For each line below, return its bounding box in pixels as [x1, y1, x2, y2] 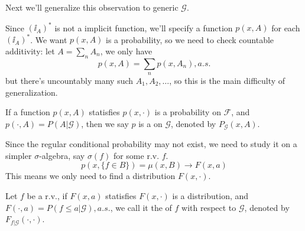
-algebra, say [39, 149, 85, 161]
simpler [5, 149, 32, 161]
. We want [30, 33, 67, 45]
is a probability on [154, 106, 221, 118]
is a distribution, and [172, 189, 249, 201]
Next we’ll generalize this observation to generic [5, 1, 179, 13]
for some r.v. [113, 149, 160, 161]
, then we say [81, 117, 129, 129]
